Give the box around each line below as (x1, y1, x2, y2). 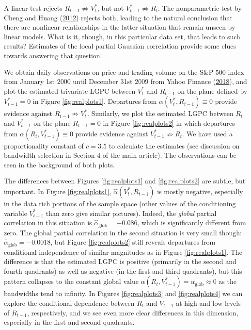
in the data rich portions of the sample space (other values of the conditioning (4, 198, 236, 208)
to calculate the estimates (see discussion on (109, 140, 240, 150)
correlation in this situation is (4, 217, 92, 228)
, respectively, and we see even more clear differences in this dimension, (27, 307, 238, 317)
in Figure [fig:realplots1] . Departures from (32, 96, 157, 106)
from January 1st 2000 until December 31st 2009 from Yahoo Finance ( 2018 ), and (4, 76, 247, 86)
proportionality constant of (4, 140, 84, 150)
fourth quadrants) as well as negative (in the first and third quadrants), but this (4, 265, 242, 276)
